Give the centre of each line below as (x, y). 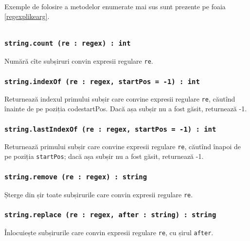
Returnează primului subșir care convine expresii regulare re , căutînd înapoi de (123, 146)
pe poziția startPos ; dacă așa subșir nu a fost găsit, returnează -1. (104, 156)
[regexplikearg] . (27, 16)
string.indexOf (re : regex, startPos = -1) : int (102, 81)
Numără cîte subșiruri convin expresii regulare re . (79, 60)
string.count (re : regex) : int (68, 43)
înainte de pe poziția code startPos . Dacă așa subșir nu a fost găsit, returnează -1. (126, 109)
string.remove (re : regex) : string (76, 177)
